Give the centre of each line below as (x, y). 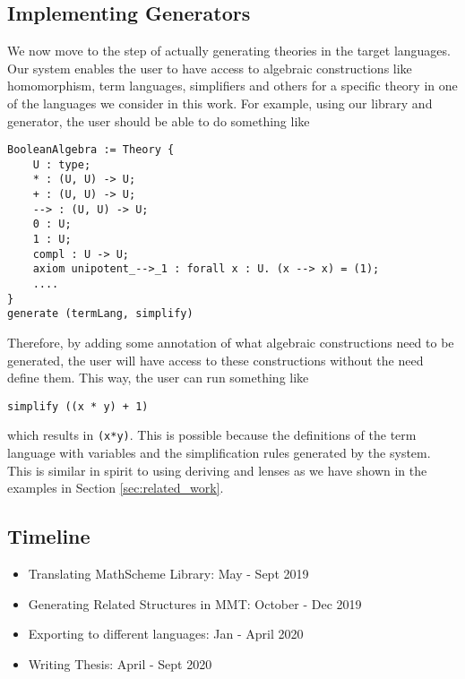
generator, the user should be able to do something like (159, 120)
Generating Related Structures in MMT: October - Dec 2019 (195, 603)
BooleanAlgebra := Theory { (91, 150)
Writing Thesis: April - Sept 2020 (120, 663)
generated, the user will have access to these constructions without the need (215, 360)
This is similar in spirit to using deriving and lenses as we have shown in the (217, 470)
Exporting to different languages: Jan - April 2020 (166, 634)
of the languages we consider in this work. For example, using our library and (220, 103)
